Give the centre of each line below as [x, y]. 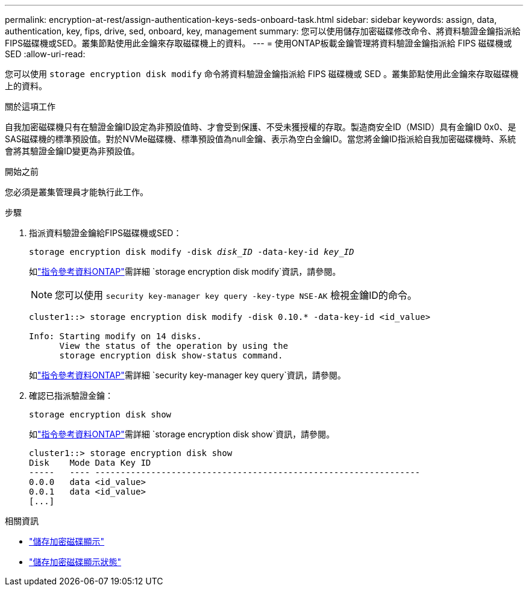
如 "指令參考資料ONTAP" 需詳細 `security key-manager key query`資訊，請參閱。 [187, 375]
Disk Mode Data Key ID [90, 463]
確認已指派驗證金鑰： [71, 396]
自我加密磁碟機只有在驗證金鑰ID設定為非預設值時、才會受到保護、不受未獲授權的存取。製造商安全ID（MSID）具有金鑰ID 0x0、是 [261, 127]
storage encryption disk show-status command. [171, 355]
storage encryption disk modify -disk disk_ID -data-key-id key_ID [192, 252]
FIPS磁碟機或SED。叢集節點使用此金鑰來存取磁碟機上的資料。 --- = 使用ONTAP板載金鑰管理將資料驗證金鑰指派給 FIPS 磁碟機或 [259, 43]
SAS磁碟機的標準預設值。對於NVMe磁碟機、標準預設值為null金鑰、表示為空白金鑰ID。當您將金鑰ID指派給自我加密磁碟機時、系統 [260, 139]
